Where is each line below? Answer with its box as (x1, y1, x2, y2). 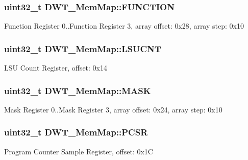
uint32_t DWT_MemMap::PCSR (4, 126, 148, 139)
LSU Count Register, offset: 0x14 (4, 62, 108, 73)
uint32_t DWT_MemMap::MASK (4, 84, 151, 97)
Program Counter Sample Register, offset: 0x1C (4, 146, 153, 156)
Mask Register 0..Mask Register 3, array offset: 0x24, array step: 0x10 (4, 104, 222, 115)
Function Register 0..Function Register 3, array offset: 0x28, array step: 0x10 (4, 20, 244, 31)
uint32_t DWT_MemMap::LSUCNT (4, 42, 161, 55)
